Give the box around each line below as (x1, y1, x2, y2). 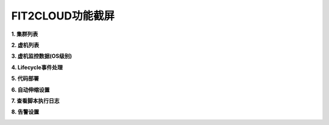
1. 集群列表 (11, 30, 38, 38)
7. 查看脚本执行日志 (11, 97, 60, 104)
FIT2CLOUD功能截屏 (11, 9, 115, 22)
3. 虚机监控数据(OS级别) (11, 52, 73, 60)
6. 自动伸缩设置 (11, 86, 50, 93)
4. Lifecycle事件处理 (11, 64, 63, 71)
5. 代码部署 (11, 75, 39, 82)
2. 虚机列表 (11, 41, 40, 49)
